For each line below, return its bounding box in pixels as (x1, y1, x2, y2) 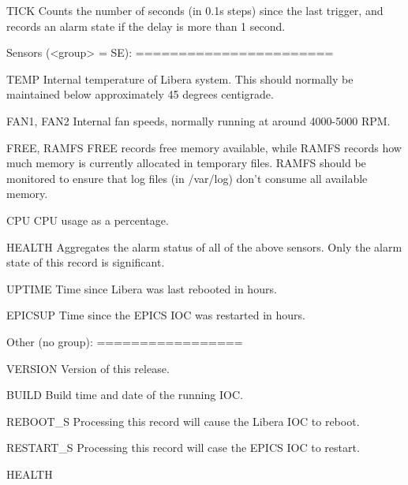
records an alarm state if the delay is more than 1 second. (6, 17, 286, 34)
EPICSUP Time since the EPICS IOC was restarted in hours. (6, 307, 305, 323)
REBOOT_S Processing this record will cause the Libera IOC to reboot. (6, 412, 360, 429)
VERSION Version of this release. (6, 360, 170, 376)
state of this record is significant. (6, 254, 165, 270)
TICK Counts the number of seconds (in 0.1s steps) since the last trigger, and (6, 2, 384, 18)
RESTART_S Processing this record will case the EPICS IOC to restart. (6, 439, 360, 456)
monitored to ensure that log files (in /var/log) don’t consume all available (6, 170, 368, 186)
